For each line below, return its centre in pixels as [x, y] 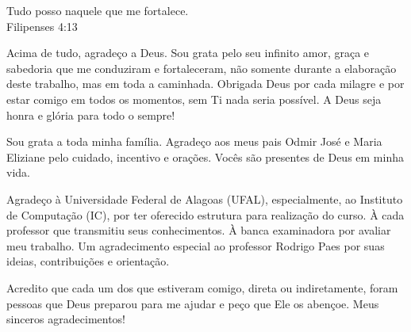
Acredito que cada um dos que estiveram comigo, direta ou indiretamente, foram [202, 287]
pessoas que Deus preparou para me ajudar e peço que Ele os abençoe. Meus [193, 303]
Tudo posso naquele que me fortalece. [98, 10]
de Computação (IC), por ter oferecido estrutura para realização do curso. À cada [205, 214]
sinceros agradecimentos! [66, 319]
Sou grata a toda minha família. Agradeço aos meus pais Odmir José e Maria [194, 141]
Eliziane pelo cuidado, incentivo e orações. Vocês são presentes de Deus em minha [205, 156]
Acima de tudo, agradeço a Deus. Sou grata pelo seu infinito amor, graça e [188, 53]
